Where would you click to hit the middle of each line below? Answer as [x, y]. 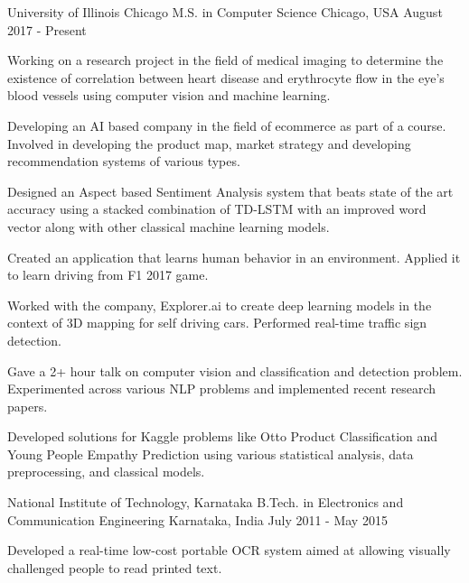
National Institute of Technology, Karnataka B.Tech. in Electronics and [206, 502]
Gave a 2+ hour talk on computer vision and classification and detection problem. [235, 370]
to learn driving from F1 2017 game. [108, 275]
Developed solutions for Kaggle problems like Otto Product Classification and [223, 436]
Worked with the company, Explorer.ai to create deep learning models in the [220, 305]
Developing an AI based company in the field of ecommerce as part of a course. [227, 125]
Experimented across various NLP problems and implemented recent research [222, 389]
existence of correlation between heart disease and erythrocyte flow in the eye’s [226, 77]
